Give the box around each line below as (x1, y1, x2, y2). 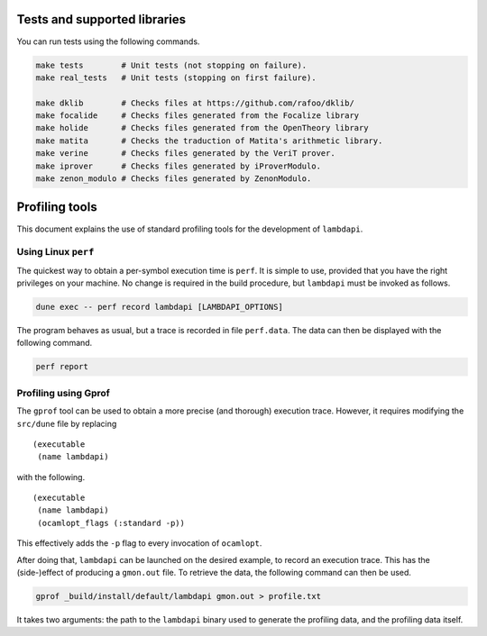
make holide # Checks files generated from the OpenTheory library (35, 123, 369, 133)
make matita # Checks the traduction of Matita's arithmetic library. (35, 135, 383, 146)
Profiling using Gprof (16, 386, 110, 399)
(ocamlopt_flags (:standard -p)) (37, 518, 185, 528)
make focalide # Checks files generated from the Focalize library (35, 111, 360, 121)
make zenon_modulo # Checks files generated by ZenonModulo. (35, 174, 312, 184)
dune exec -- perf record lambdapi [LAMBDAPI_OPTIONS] (35, 302, 283, 313)
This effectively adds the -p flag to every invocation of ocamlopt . (16, 538, 262, 549)
